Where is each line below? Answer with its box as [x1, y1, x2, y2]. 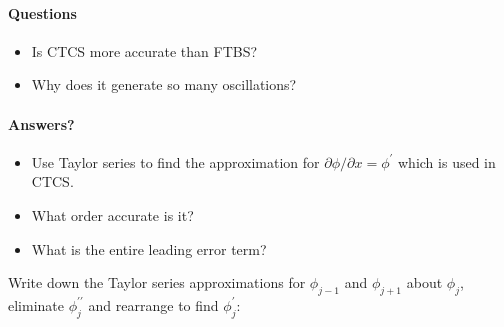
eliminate [8, 294, 64, 315]
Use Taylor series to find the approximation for [31, 151, 320, 172]
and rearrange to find [88, 294, 219, 315]
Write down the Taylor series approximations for [8, 272, 306, 293]
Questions [8, 2, 77, 23]
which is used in [398, 151, 496, 172]
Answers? [8, 113, 75, 134]
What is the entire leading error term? [31, 238, 267, 259]
